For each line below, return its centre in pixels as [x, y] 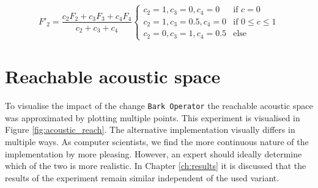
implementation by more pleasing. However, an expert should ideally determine [153, 153]
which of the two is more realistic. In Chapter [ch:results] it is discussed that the [156, 166]
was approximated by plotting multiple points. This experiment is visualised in [153, 117]
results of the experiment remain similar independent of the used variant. [142, 177]
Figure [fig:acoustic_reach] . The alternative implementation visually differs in [150, 130]
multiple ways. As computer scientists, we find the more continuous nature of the [157, 141]
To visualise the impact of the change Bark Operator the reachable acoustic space [159, 106]
